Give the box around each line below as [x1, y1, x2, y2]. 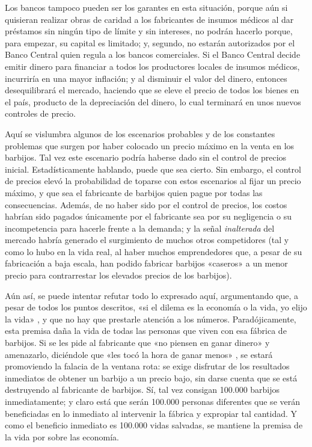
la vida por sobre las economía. [5, 430, 120, 443]
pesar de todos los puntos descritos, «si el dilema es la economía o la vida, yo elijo [5, 301, 307, 313]
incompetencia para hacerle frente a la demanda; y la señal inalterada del [5, 221, 275, 234]
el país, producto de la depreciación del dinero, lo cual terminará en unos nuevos [5, 95, 301, 108]
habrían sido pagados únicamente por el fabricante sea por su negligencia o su [5, 210, 292, 223]
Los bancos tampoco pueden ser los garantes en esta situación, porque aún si [5, 1, 288, 13]
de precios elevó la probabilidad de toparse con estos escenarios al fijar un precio [5, 174, 301, 187]
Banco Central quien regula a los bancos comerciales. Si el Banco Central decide [5, 48, 301, 61]
